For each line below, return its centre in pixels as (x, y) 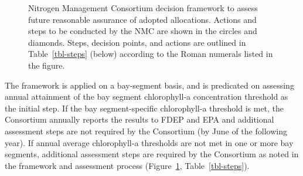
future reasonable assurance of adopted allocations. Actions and (142, 19)
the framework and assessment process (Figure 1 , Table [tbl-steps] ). (127, 165)
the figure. (47, 65)
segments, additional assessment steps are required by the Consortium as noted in (152, 154)
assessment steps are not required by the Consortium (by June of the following (146, 131)
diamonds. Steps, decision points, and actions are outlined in (137, 42)
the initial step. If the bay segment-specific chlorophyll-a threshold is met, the (144, 108)
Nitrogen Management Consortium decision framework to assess (143, 8)
